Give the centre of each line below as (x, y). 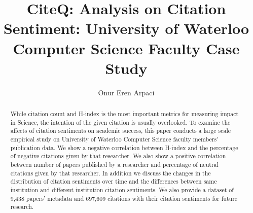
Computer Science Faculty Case (126, 48)
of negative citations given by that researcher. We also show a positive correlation (118, 156)
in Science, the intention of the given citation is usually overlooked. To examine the (120, 122)
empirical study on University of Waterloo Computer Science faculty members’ (114, 139)
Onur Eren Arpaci (126, 92)
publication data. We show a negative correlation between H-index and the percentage (124, 147)
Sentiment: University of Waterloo (126, 28)
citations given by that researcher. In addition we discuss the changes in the (111, 173)
